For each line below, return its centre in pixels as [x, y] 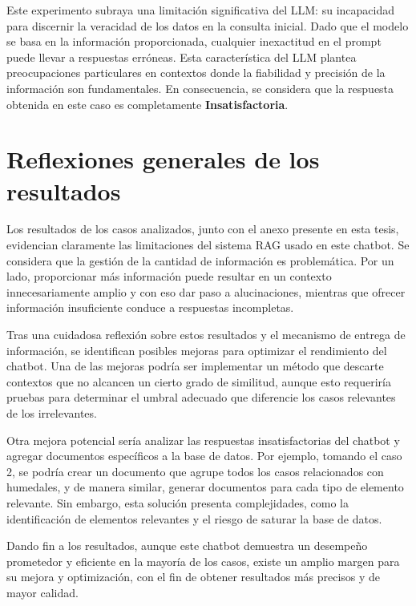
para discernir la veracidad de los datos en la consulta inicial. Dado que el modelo [208, 25]
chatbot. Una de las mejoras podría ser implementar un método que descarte [195, 366]
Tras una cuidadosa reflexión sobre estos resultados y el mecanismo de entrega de [206, 335]
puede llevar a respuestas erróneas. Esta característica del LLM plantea [182, 57]
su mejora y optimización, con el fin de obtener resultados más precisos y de [194, 577]
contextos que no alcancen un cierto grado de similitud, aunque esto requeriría [199, 381]
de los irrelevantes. [52, 413]
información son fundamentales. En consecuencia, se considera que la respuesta [200, 88]
